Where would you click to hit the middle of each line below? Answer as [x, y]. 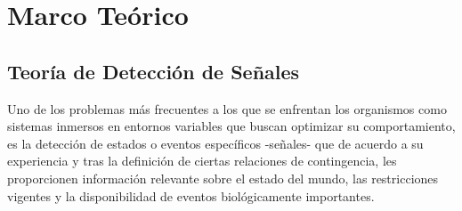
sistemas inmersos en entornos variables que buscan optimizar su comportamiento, [231, 126]
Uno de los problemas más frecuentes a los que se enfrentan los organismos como [227, 108]
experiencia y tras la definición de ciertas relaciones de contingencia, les [202, 161]
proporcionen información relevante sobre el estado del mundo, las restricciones [223, 178]
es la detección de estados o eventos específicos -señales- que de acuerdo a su [215, 143]
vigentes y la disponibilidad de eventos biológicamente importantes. [191, 195]
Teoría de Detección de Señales [154, 71]
